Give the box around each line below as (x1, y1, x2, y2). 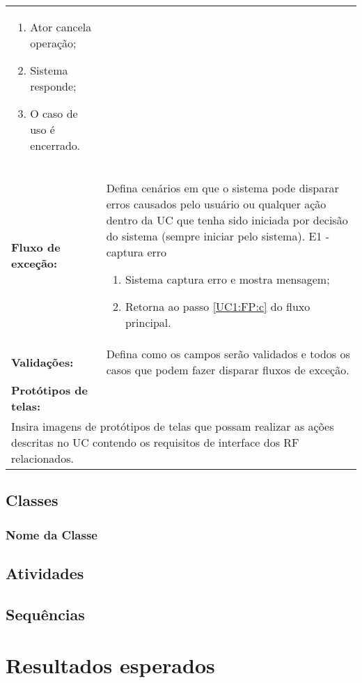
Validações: (11, 353, 74, 370)
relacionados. (11, 450, 74, 466)
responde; (30, 78, 77, 94)
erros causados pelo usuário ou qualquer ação (106, 196, 326, 212)
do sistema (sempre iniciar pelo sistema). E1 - (106, 228, 329, 244)
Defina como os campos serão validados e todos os (106, 346, 350, 362)
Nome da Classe (6, 525, 97, 543)
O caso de (30, 105, 78, 121)
